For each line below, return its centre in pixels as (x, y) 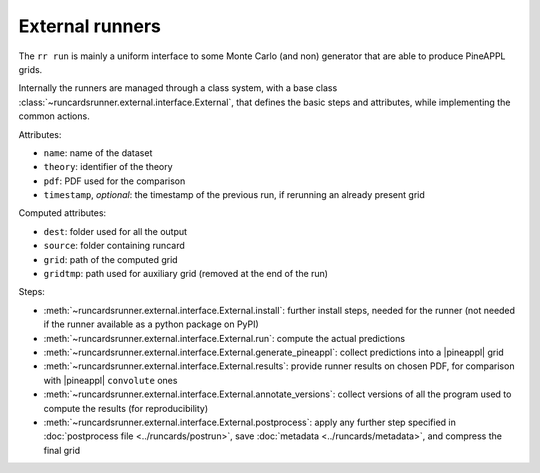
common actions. (54, 116)
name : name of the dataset (98, 152)
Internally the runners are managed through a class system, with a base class (178, 88)
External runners (90, 26)
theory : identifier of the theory (108, 167)
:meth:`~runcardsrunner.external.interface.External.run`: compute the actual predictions (224, 338)
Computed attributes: (62, 213)
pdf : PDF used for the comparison (114, 181)
